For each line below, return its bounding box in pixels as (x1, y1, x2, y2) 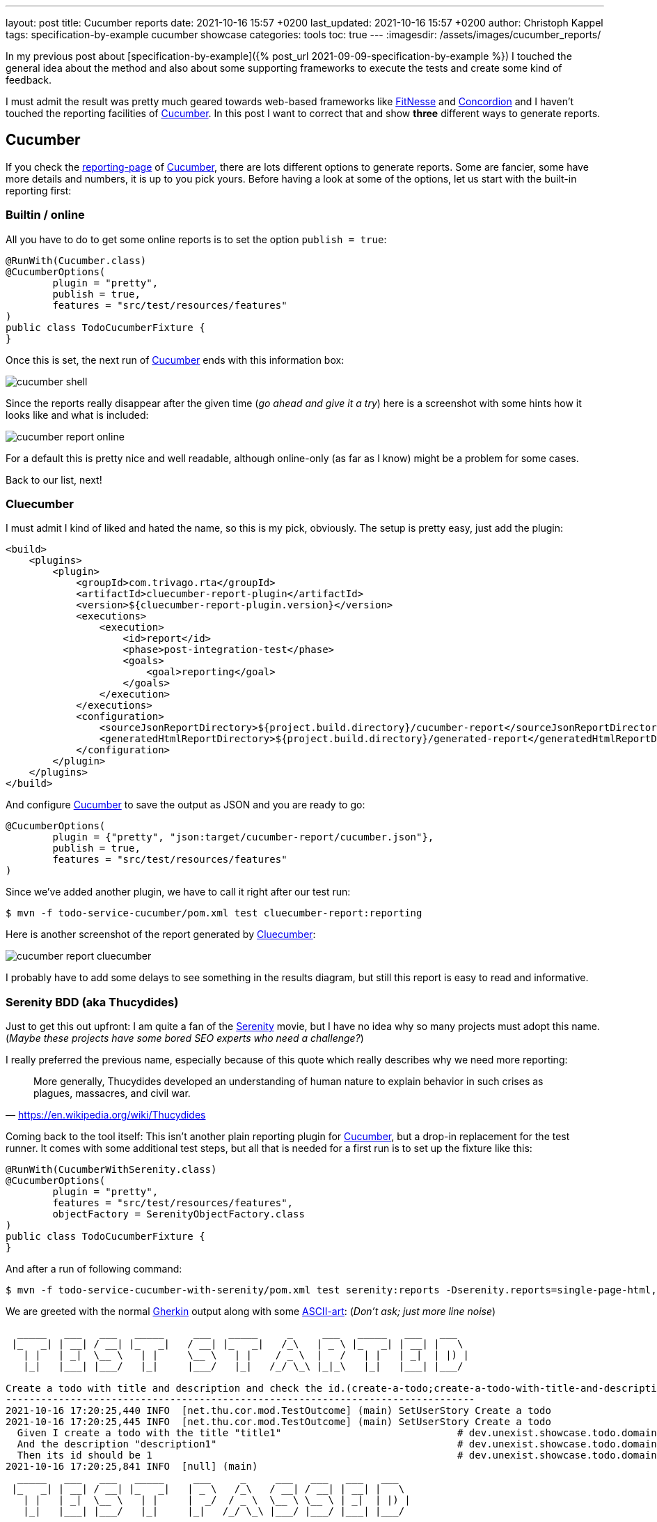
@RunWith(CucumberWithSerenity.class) (6, 1164, 217, 1176)
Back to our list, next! (6, 473, 102, 486)
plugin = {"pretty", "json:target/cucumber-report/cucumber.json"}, (52, 831, 434, 843)
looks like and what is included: (6, 408, 149, 421)
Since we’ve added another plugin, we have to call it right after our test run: (6, 886, 351, 898)
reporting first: (6, 184, 72, 197)
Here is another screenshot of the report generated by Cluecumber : (6, 928, 316, 941)
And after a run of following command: (6, 1263, 182, 1275)
